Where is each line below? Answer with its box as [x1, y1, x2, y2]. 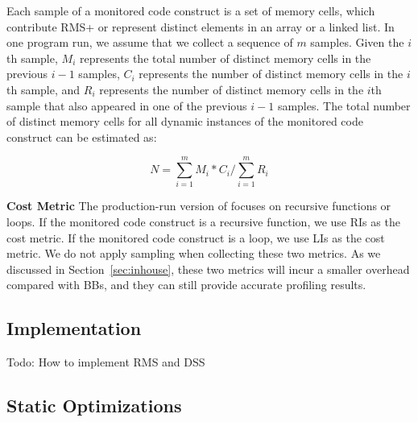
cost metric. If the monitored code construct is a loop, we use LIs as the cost [6, 229, 385, 246]
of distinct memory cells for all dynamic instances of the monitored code [6, 113, 363, 130]
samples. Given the [310, 34, 404, 51]
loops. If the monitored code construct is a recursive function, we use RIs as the [6, 213, 400, 230]
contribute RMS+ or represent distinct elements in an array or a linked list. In [6, 18, 395, 35]
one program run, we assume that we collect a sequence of [6, 34, 293, 51]
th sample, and [6, 81, 81, 97]
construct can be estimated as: [6, 128, 157, 145]
